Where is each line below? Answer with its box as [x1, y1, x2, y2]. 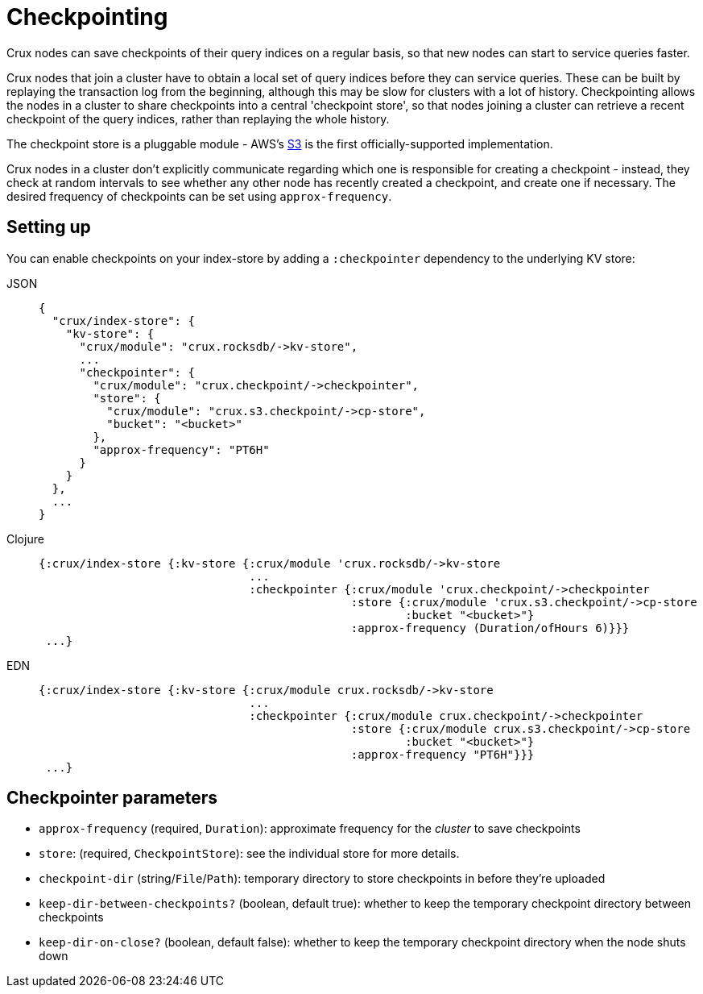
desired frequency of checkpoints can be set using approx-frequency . [6, 189, 392, 203]
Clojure [6, 531, 44, 546]
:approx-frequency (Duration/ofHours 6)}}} [350, 621, 630, 634]
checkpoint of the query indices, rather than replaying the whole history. [6, 111, 390, 126]
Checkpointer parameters [6, 788, 218, 809]
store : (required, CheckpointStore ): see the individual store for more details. [39, 846, 460, 861]
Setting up [6, 217, 91, 238]
